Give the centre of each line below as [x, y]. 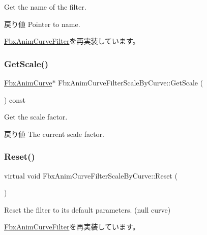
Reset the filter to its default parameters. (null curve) [87, 209]
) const [15, 99]
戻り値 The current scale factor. [54, 134]
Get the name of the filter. [45, 7]
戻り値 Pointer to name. [42, 24]
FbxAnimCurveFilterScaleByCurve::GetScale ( [131, 82]
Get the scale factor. [36, 117]
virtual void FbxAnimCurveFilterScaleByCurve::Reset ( [91, 175]
